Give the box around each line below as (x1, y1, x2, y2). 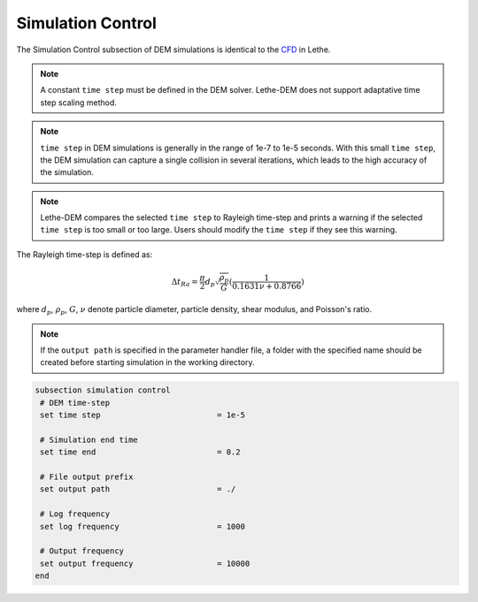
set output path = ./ (40, 484, 236, 494)
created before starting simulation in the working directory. (40, 357, 255, 368)
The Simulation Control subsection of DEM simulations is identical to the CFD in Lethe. (16, 44, 331, 55)
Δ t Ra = (171, 277, 198, 289)
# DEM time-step (40, 398, 111, 408)
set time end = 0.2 (40, 447, 241, 457)
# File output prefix (40, 472, 134, 482)
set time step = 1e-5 (40, 410, 245, 420)
